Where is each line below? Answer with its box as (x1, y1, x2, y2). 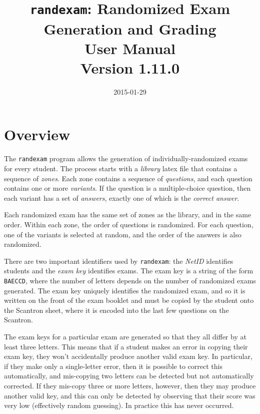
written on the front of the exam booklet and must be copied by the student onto (4, 295, 254, 305)
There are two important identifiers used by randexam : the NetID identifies (4, 255, 233, 266)
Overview (4, 124, 70, 145)
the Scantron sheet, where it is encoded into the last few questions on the (4, 304, 229, 315)
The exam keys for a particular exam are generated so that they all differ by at (4, 331, 246, 342)
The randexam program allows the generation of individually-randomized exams (4, 153, 248, 164)
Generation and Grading (43, 18, 216, 39)
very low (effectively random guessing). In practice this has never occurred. (4, 400, 234, 410)
